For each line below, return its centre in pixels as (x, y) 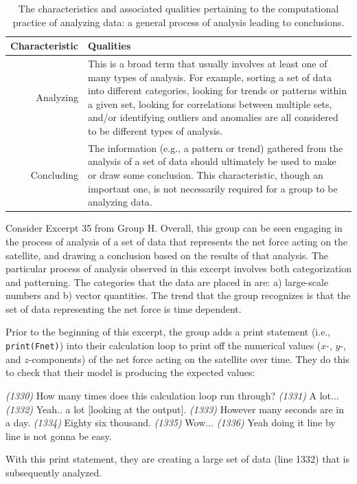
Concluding (54, 175)
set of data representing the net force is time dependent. (124, 308)
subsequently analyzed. (54, 472)
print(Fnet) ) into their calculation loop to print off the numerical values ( (163, 345)
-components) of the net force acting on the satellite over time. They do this (189, 359)
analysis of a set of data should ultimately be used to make (212, 161)
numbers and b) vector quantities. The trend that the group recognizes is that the (178, 295)
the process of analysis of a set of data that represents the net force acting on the (177, 241)
